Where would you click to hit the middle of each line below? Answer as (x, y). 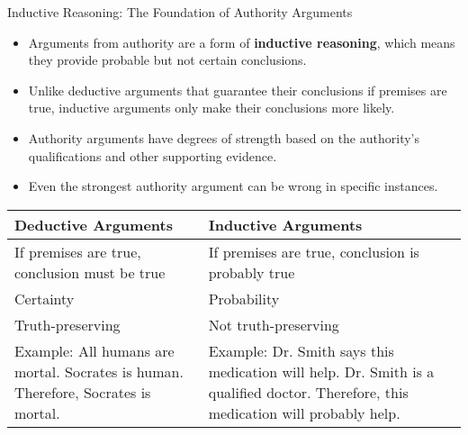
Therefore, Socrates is (83, 392)
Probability (244, 298)
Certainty (45, 298)
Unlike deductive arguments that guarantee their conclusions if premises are (238, 90)
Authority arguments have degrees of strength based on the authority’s (224, 137)
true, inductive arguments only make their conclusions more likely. (211, 108)
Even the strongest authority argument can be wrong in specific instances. (233, 186)
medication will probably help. (304, 412)
